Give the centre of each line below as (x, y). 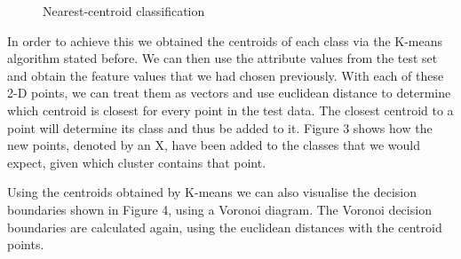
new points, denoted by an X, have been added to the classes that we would (214, 145)
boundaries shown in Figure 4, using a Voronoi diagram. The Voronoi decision (219, 209)
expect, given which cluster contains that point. (137, 162)
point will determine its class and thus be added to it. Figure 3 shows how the (220, 127)
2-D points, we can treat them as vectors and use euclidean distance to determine (229, 93)
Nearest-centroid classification (124, 11)
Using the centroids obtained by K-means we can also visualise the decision (212, 192)
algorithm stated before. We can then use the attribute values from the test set (223, 58)
